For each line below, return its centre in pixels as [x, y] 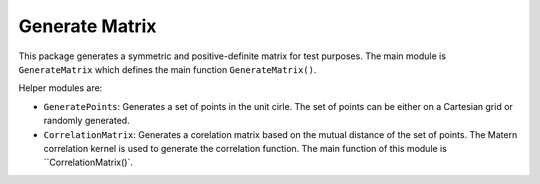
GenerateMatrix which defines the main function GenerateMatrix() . [167, 69]
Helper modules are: [60, 88]
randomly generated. [86, 121]
